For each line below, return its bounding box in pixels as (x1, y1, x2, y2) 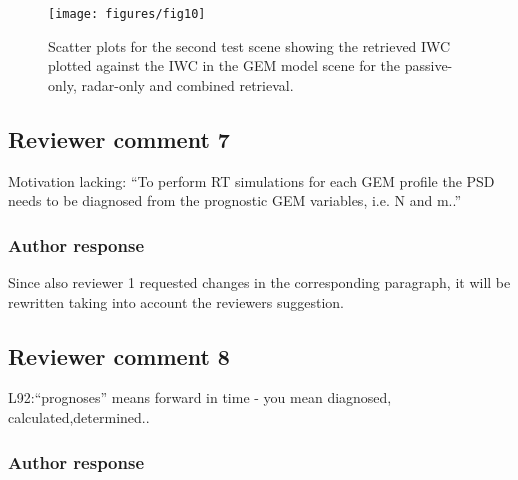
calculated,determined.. (8, 407, 150, 428)
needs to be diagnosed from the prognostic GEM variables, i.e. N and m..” (8, 190, 461, 211)
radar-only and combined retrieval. (81, 74, 294, 95)
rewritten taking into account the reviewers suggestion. (8, 291, 344, 312)
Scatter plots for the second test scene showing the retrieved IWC (48, 35, 451, 56)
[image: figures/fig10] (48, 7, 206, 21)
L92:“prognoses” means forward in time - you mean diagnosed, (8, 387, 392, 408)
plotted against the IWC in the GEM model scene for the (48, 55, 401, 76)
